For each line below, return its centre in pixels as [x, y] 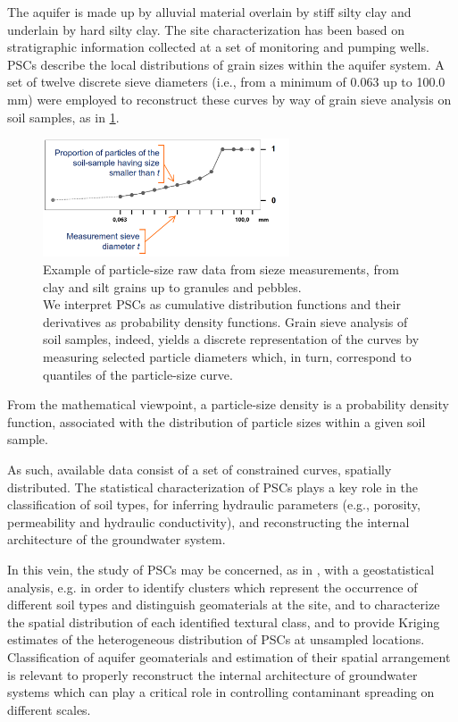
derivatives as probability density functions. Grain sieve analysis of [225, 321]
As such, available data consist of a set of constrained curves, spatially [200, 469]
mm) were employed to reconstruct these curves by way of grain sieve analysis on [229, 99]
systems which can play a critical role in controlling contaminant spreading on [221, 692]
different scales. [49, 709]
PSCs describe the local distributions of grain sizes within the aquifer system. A [226, 64]
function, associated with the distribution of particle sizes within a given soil [217, 421]
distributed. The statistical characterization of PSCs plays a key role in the [213, 487]
